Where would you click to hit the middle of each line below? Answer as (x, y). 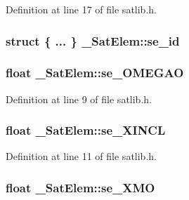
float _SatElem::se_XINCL (86, 130)
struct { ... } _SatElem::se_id (93, 40)
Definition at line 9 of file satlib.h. (79, 99)
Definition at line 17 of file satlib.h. (81, 9)
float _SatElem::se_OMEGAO (95, 73)
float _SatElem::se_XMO (80, 187)
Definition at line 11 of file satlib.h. (81, 156)
